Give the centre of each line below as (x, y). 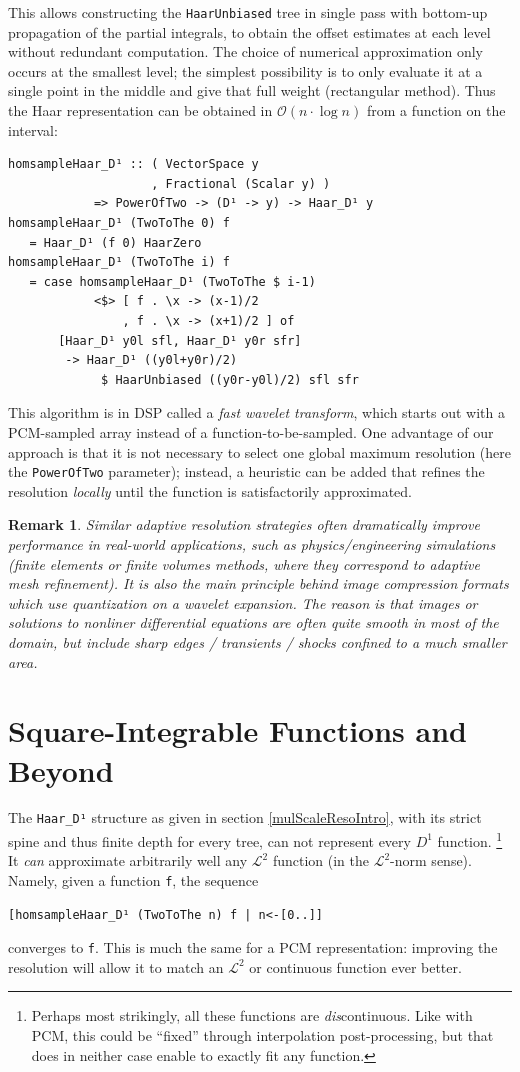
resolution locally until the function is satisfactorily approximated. (210, 490)
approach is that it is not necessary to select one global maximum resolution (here (260, 451)
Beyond (61, 769)
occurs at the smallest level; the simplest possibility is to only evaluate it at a (245, 70)
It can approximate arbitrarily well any (128, 860)
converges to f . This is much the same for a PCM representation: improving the (253, 947)
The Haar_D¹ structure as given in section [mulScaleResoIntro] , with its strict (245, 817)
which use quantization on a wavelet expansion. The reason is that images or (243, 602)
